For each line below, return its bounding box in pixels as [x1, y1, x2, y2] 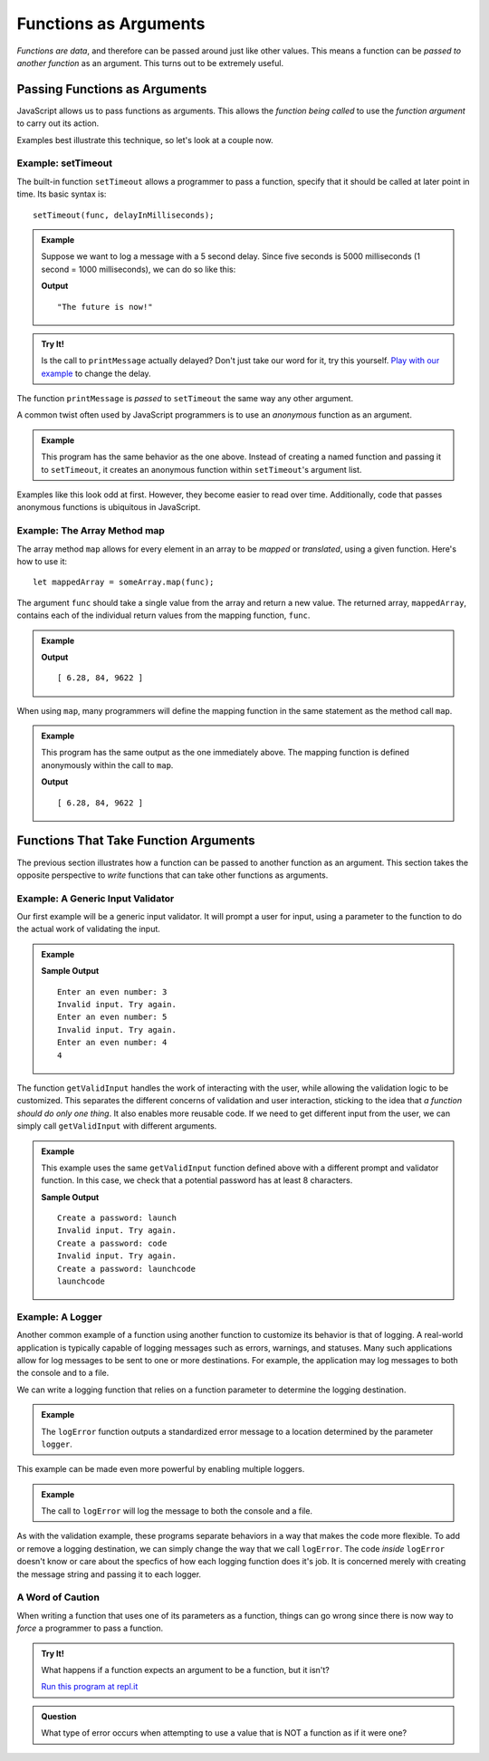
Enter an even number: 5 [57, 1012, 168, 1023]
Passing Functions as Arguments [16, 82, 207, 97]
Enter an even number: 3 [57, 986, 168, 996]
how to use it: [16, 555, 68, 566]
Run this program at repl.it [41, 1681, 139, 1692]
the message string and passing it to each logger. [16, 1568, 202, 1580]
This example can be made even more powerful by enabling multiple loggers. [16, 1464, 305, 1475]
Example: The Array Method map [16, 524, 165, 537]
